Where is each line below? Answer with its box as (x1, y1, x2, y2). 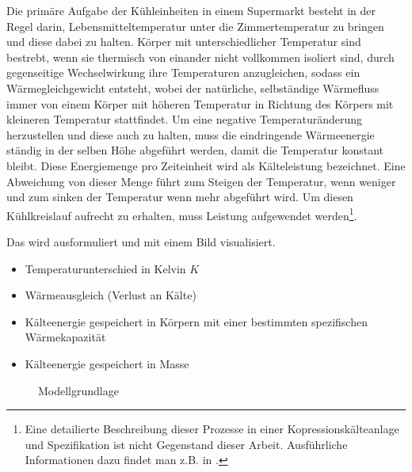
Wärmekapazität (25, 329, 106, 345)
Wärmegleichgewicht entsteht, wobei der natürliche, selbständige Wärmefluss (6, 79, 380, 96)
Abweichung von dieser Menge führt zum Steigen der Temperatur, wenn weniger (6, 173, 396, 189)
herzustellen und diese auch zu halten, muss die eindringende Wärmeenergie (6, 126, 375, 143)
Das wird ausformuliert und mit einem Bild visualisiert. (6, 233, 276, 249)
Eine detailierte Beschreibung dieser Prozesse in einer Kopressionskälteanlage (25, 421, 399, 437)
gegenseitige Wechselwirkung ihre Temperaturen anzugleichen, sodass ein (6, 64, 360, 81)
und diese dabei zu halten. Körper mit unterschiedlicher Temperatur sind (6, 33, 361, 50)
